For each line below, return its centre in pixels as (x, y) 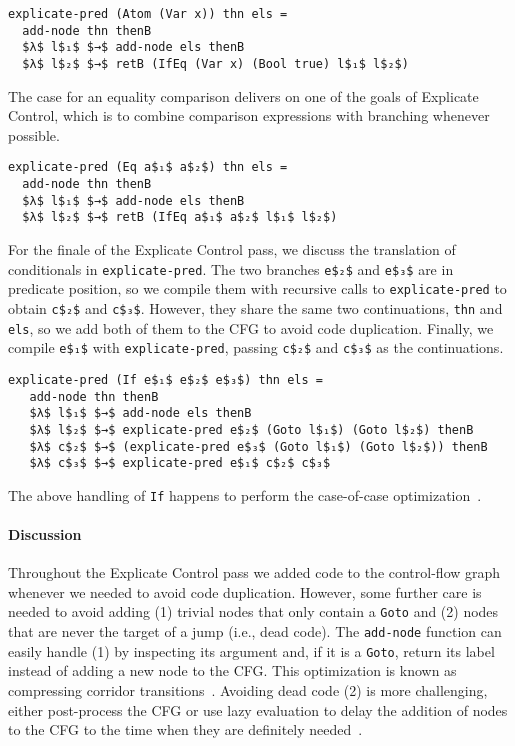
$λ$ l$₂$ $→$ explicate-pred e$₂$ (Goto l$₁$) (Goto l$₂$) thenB (251, 429)
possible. (34, 134)
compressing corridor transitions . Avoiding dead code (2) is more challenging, (248, 690)
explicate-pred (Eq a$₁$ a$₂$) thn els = (148, 167)
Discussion (45, 534)
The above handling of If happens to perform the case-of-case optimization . (245, 494)
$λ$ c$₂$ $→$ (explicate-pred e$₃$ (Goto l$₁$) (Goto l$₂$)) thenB (258, 446)
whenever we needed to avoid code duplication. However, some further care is (245, 591)
